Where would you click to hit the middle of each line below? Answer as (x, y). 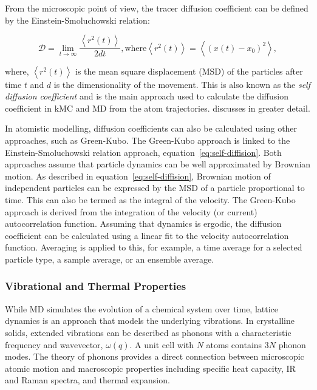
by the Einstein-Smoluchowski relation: (77, 20)
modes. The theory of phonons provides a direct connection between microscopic (155, 356)
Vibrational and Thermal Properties (96, 286)
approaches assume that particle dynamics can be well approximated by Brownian (158, 164)
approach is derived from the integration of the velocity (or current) (131, 211)
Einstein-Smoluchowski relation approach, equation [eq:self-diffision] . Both (143, 152)
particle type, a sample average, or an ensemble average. (110, 259)
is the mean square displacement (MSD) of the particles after (189, 71)
